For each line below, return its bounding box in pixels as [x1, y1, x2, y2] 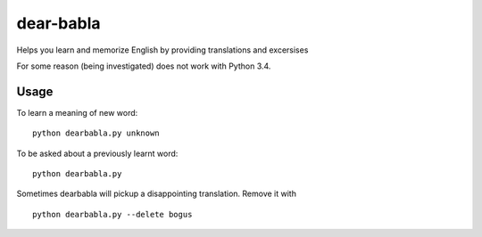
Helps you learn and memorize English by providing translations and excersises [16, 45, 309, 55]
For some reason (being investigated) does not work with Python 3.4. [16, 61, 271, 71]
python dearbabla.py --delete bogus [32, 209, 193, 219]
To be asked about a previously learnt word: [16, 148, 179, 159]
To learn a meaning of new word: [16, 107, 138, 118]
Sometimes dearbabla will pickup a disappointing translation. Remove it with [16, 188, 296, 200]
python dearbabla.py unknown [32, 128, 160, 138]
